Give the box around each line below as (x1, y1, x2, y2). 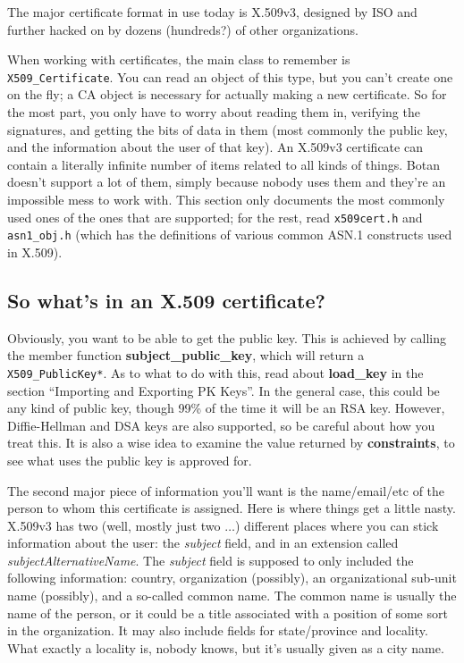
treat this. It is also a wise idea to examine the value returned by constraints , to (7, 433, 455, 452)
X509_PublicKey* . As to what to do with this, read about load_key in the (7, 363, 424, 382)
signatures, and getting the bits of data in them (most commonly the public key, (7, 120, 448, 138)
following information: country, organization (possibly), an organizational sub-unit (7, 568, 457, 587)
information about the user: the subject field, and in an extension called (7, 533, 399, 552)
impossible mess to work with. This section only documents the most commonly (7, 190, 445, 208)
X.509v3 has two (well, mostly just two (7, 516, 221, 534)
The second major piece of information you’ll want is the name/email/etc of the (7, 481, 445, 499)
